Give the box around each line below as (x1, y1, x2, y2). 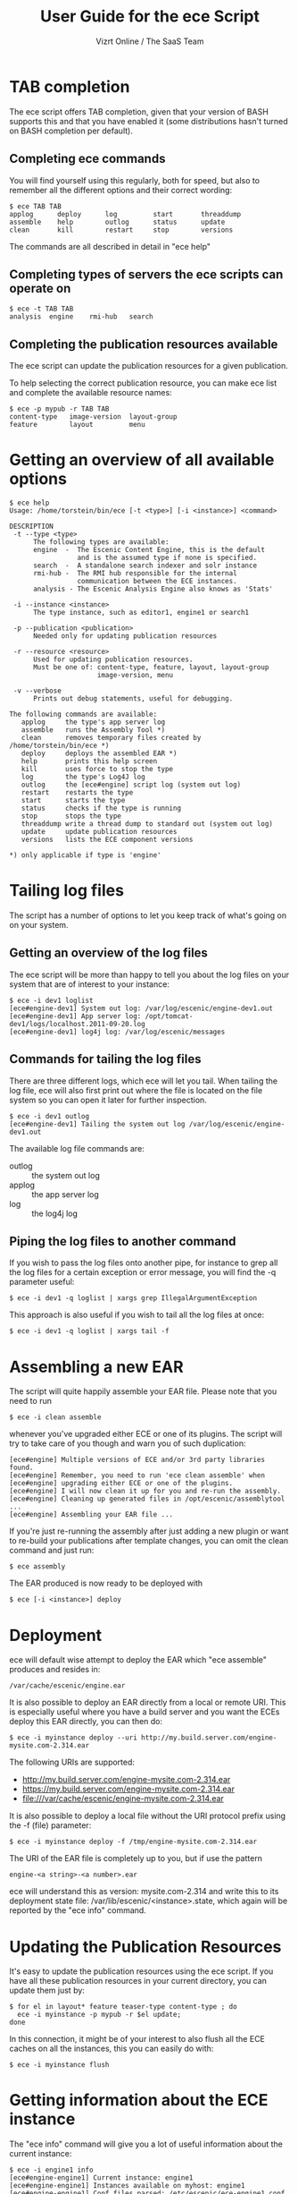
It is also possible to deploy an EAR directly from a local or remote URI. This (9, 1697, 286, 1708)
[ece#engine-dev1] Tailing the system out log (9, 1119, 186, 1128)
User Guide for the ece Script (39, 6, 261, 27)
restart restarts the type (21, 788, 134, 797)
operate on (9, 280, 71, 296)
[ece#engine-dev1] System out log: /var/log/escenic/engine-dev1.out (9, 1004, 274, 1013)
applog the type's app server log (21, 718, 166, 727)
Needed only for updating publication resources (32, 632, 218, 641)
